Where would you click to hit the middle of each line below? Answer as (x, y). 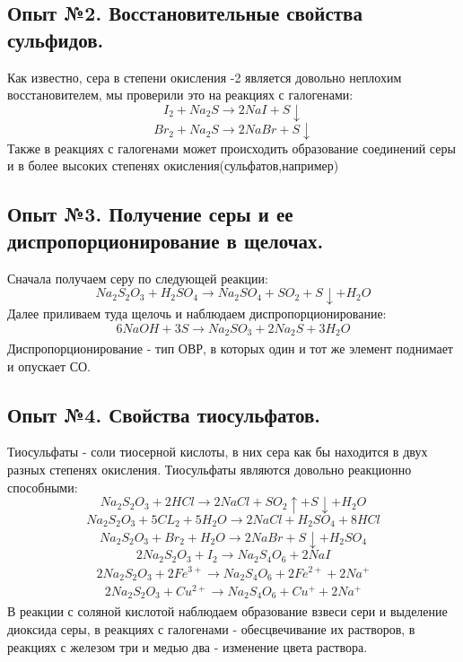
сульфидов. (56, 39)
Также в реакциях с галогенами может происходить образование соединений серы (231, 148)
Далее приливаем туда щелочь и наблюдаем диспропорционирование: (197, 314)
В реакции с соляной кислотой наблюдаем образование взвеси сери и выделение (227, 611)
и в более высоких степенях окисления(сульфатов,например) (173, 165)
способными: (43, 487)
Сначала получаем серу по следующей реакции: (138, 278)
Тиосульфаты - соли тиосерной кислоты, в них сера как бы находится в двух (218, 452)
